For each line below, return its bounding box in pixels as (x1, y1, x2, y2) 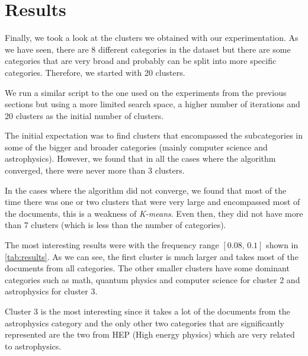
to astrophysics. (5, 339, 62, 352)
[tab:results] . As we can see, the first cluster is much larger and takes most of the (5, 250, 299, 262)
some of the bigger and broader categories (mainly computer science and (5, 140, 268, 153)
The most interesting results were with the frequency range (5, 239, 219, 251)
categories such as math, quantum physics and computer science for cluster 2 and (5, 273, 300, 286)
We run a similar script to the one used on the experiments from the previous (5, 86, 287, 98)
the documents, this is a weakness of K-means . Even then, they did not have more (5, 207, 303, 219)
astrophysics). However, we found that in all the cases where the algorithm (5, 152, 276, 165)
